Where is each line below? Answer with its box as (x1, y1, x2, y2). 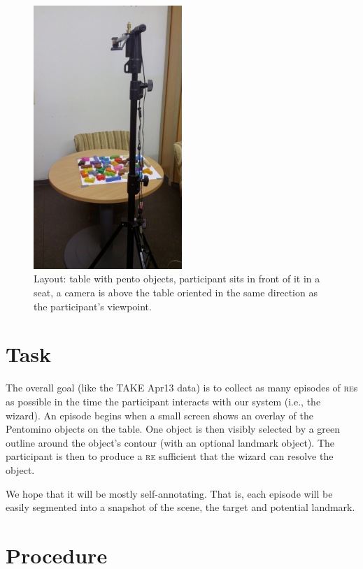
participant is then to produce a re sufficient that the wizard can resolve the (6, 449, 334, 463)
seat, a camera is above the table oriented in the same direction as (34, 285, 318, 300)
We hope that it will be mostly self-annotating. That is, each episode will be (6, 486, 333, 500)
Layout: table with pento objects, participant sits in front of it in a (34, 271, 320, 286)
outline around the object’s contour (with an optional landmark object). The (6, 435, 335, 449)
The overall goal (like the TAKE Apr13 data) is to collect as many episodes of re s (6, 380, 358, 395)
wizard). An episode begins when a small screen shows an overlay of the (6, 408, 313, 422)
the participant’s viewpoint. (34, 298, 152, 313)
